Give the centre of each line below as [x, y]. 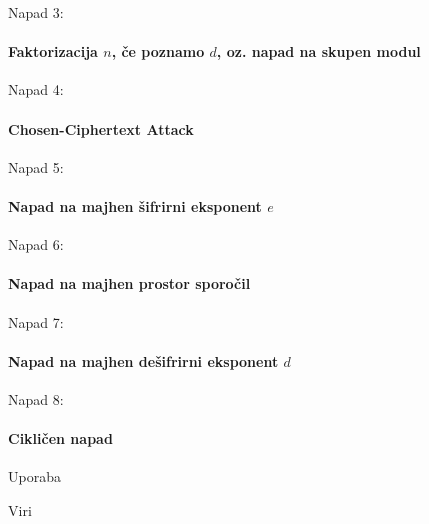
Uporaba [34, 476]
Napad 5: [36, 166]
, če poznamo [158, 51]
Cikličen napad [60, 438]
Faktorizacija [53, 51]
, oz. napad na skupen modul [318, 51]
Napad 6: [36, 244]
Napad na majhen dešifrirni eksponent [143, 360]
